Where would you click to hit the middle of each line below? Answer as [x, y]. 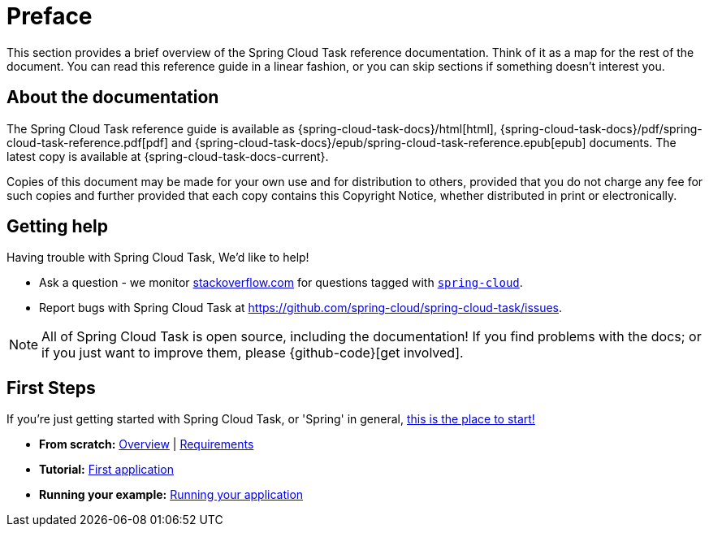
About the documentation [113, 97]
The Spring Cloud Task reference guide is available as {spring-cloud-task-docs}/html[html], [252, 128]
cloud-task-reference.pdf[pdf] [88, 142]
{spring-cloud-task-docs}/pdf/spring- [601, 128]
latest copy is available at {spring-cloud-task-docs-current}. [168, 156]
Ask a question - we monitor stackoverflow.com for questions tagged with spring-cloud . [281, 283]
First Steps [51, 388]
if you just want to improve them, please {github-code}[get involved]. [253, 353]
